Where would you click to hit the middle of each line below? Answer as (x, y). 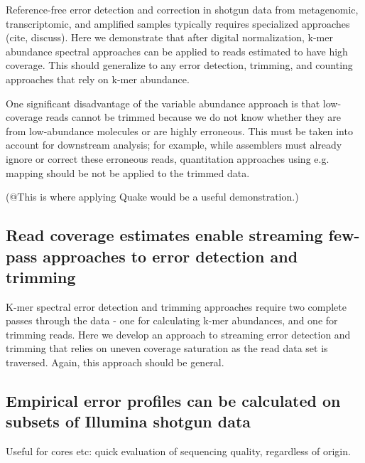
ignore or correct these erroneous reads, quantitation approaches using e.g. (168, 158)
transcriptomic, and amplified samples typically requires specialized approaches (178, 23)
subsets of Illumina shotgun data (129, 421)
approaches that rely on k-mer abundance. (98, 79)
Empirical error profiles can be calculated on (173, 401)
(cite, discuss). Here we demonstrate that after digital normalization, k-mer (169, 37)
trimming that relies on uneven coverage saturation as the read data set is (167, 348)
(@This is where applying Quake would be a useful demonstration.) (152, 197)
